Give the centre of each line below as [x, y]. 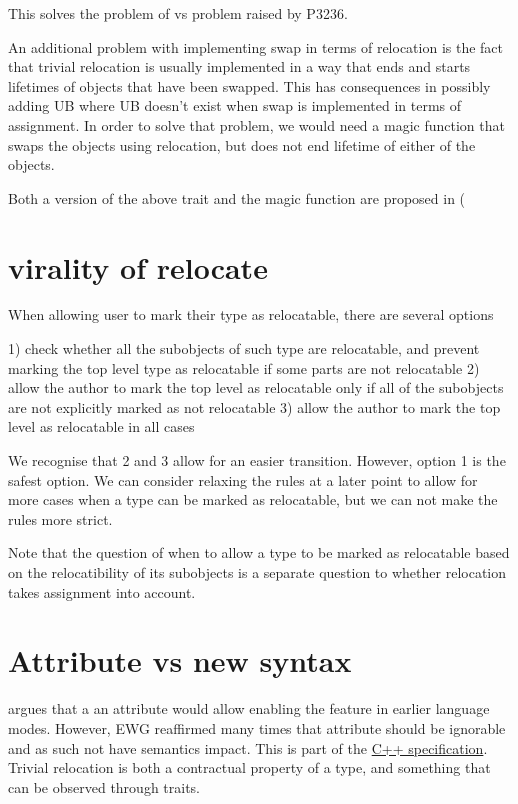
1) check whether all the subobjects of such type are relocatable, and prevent [244, 348]
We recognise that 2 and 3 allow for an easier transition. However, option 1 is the [257, 460]
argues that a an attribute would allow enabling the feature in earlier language [249, 708]
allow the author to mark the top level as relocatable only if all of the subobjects [256, 387]
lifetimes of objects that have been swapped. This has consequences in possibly [249, 85]
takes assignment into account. [102, 591]
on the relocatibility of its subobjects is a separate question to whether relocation [257, 572]
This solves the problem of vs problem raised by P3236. [178, 13]
